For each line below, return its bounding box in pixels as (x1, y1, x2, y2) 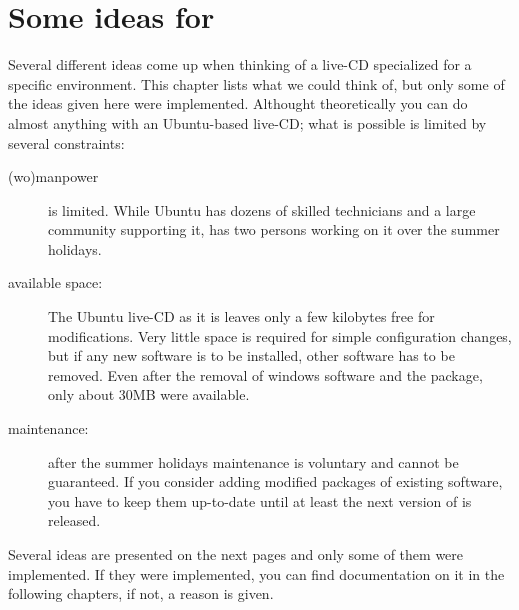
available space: (8, 272, 103, 293)
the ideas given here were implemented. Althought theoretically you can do (8, 93, 468, 114)
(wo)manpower (8, 166, 99, 187)
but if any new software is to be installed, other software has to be (48, 345, 455, 366)
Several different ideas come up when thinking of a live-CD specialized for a (8, 54, 472, 75)
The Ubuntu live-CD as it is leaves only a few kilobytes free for (48, 306, 435, 327)
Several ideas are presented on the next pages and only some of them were (8, 544, 464, 564)
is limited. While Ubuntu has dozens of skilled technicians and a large (48, 199, 476, 220)
